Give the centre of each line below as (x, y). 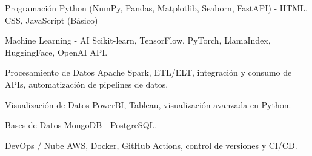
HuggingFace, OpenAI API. (56, 52)
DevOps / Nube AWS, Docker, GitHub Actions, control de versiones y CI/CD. (151, 145)
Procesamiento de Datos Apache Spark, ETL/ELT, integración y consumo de (148, 72)
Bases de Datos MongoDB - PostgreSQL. (81, 125)
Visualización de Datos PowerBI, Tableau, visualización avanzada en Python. (148, 104)
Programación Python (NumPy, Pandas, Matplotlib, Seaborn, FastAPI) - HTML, (156, 8)
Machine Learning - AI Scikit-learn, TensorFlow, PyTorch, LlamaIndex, (138, 40)
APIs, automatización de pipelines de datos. (87, 84)
